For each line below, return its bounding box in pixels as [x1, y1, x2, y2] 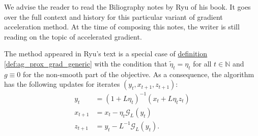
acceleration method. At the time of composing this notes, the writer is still [4, 21, 240, 32]
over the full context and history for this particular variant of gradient [4, 11, 223, 22]
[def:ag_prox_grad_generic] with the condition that [4, 58, 167, 69]
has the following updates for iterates [4, 79, 120, 89]
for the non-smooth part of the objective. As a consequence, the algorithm [23, 69, 254, 79]
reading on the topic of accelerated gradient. [4, 31, 142, 42]
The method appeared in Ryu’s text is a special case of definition [4, 48, 208, 59]
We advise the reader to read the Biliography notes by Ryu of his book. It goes [4, 2, 251, 12]
